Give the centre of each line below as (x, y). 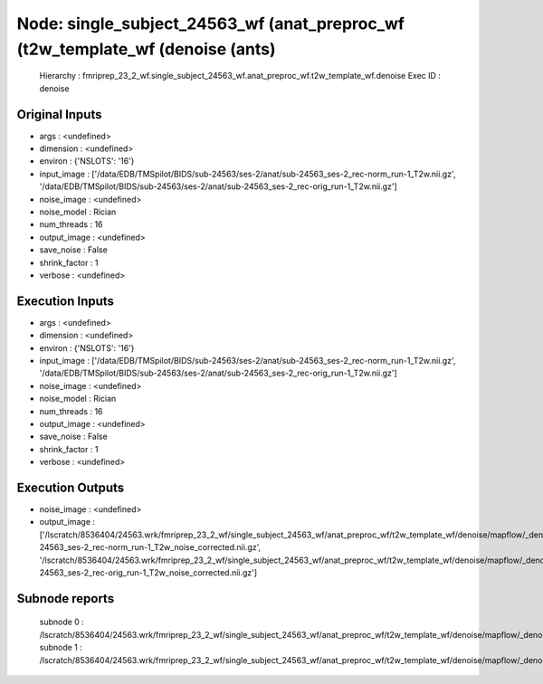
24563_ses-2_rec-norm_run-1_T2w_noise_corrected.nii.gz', (150, 547)
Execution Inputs (66, 301)
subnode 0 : (62, 622)
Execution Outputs (71, 487)
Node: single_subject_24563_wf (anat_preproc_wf (210, 24)
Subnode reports (66, 598)
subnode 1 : (61, 648)
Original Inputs (59, 114)
